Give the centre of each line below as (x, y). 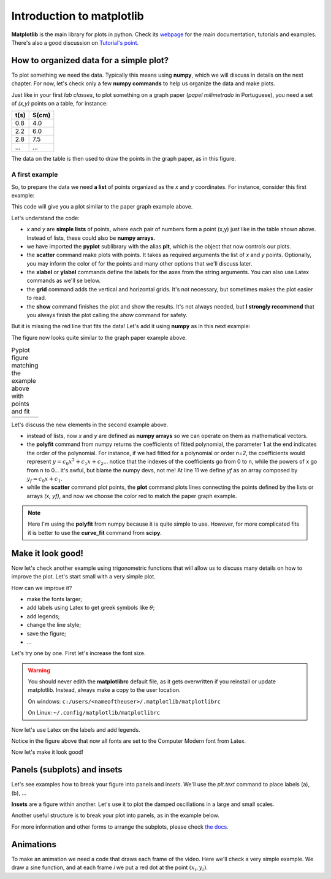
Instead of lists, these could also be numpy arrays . (91, 238)
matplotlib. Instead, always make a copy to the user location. (104, 690)
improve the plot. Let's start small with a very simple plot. (83, 577)
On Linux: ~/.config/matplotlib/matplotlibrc (94, 713)
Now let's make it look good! (48, 752)
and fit (21, 412)
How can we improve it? (42, 588)
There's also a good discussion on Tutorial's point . (75, 42)
